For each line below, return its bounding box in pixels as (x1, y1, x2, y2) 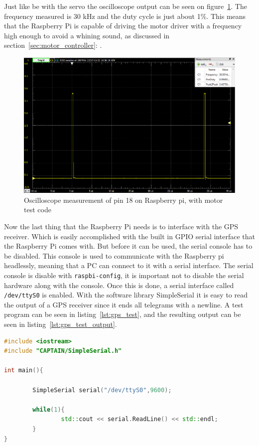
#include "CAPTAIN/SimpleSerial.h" (4, 347, 122, 355)
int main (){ (4, 367, 43, 374)
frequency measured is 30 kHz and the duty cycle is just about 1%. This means (4, 10, 246, 21)
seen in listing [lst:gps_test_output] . (4, 319, 117, 329)
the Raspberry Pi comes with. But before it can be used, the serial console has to (4, 241, 253, 251)
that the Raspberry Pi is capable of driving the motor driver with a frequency (4, 20, 242, 31)
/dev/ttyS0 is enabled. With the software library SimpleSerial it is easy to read (4, 290, 248, 300)
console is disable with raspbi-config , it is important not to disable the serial (4, 270, 244, 280)
